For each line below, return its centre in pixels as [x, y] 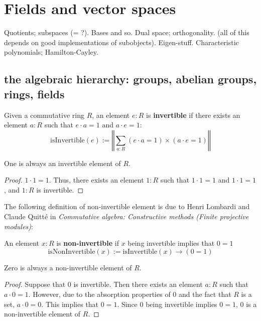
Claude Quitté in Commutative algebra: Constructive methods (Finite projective [126, 216]
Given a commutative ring [44, 115]
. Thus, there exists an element [96, 180]
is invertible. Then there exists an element [138, 284]
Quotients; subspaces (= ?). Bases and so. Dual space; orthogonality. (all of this [127, 32]
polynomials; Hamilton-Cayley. [51, 52]
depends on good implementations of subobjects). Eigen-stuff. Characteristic [121, 42]
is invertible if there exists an [193, 115]
